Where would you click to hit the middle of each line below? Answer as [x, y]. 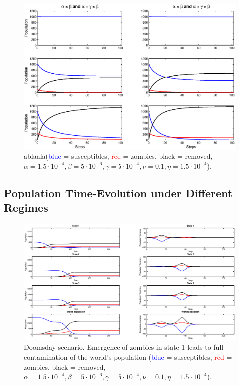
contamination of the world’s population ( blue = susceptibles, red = [128, 357]
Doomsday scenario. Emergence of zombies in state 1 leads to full [124, 347]
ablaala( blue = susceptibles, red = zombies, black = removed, [118, 156]
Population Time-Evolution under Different [118, 192]
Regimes [26, 207]
